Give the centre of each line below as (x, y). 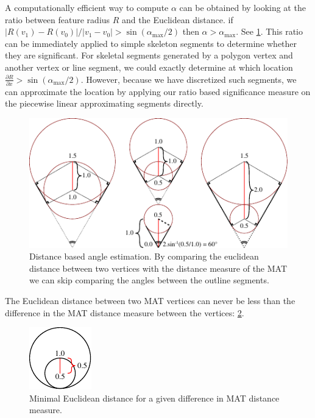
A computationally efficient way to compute (87, 7)
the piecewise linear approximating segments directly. (104, 103)
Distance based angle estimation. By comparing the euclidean (144, 256)
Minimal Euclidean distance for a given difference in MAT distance (154, 398)
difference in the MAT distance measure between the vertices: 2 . (125, 312)
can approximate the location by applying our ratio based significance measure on (158, 91)
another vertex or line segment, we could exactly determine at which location (149, 67)
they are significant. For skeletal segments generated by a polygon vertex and (149, 55)
